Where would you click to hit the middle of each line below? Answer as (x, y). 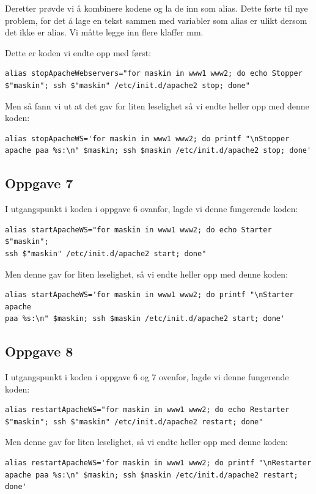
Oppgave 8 (39, 351)
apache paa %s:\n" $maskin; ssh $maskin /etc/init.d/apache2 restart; (152, 475)
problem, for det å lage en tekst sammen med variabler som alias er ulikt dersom (156, 20)
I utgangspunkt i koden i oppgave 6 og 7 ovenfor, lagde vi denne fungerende (147, 377)
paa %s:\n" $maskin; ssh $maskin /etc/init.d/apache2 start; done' (145, 319)
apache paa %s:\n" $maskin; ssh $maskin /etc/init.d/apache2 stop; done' (158, 151)
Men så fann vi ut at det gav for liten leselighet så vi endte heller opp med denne (157, 105)
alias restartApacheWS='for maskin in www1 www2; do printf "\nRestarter (158, 463)
